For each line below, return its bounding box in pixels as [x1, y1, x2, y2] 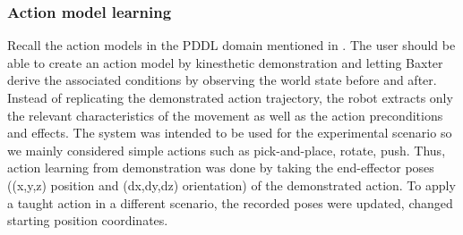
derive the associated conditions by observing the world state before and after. [7, 71, 437, 89]
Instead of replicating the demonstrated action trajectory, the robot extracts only [7, 88, 453, 106]
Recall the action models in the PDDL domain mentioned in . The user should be [7, 36, 456, 55]
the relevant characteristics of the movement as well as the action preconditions [7, 105, 443, 124]
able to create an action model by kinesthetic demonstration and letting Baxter [7, 53, 443, 71]
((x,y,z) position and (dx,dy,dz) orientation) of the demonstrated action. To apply [7, 175, 456, 194]
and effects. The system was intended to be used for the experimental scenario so [7, 123, 452, 142]
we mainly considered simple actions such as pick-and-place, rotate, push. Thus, [7, 140, 446, 159]
